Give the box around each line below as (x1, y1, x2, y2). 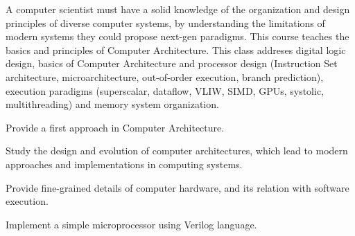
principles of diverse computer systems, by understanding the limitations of (6, 15, 325, 30)
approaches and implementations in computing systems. (6, 156, 243, 171)
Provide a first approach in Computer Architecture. (6, 120, 225, 134)
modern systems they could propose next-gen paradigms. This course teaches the (6, 29, 349, 44)
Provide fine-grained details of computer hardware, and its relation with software (6, 180, 349, 194)
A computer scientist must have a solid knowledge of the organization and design (6, 2, 350, 16)
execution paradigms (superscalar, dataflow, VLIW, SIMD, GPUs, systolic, (6, 83, 324, 98)
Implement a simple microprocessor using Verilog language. (6, 217, 257, 231)
